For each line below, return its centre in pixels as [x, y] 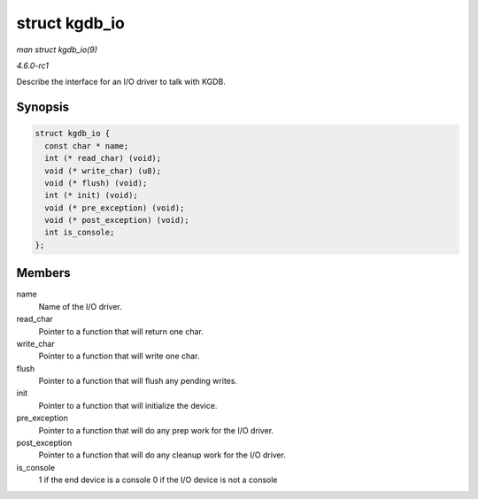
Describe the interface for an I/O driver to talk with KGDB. [121, 82]
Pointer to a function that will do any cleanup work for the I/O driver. [162, 455]
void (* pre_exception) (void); [115, 207]
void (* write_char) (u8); [103, 171]
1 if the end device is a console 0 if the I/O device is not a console [158, 480]
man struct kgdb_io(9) [57, 50]
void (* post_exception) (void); [117, 220]
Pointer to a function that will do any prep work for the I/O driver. [156, 430]
